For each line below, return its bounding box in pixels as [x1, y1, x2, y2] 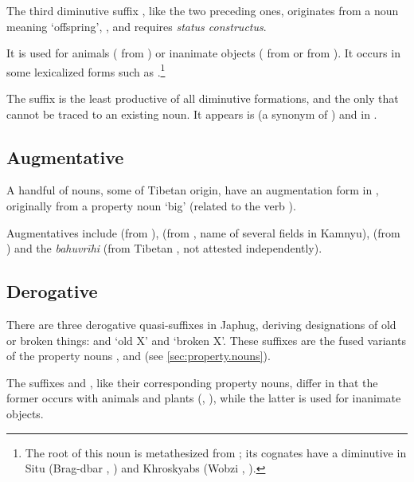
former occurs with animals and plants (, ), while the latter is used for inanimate [6, 390, 401, 406]
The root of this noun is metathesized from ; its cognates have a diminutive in [25, 444, 407, 460]
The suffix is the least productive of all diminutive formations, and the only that [6, 90, 399, 107]
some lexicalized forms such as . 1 [6, 61, 166, 80]
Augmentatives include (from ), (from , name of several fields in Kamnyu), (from [6, 224, 400, 241]
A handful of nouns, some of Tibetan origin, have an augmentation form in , [6, 182, 379, 198]
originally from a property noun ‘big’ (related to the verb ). [6, 198, 296, 214]
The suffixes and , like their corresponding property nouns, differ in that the [6, 374, 378, 390]
